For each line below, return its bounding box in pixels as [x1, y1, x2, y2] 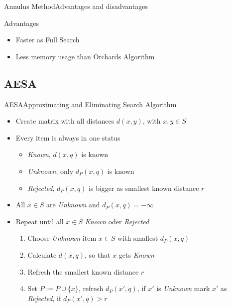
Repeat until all [15, 216, 64, 226]
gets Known [118, 249, 154, 260]
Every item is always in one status [15, 132, 120, 143]
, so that [85, 249, 111, 260]
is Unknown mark [156, 283, 210, 294]
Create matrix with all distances [15, 116, 115, 126]
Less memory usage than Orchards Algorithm [15, 51, 155, 61]
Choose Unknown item [27, 233, 97, 243]
